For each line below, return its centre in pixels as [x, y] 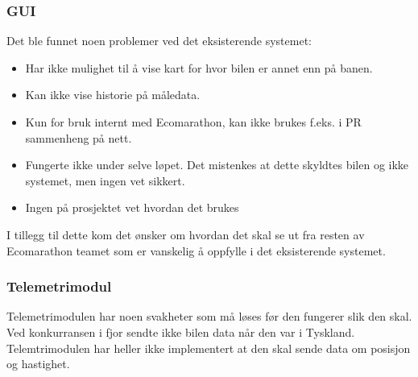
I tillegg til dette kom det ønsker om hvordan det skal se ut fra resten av [186, 234]
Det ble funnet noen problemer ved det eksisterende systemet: [159, 41]
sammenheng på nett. [79, 137]
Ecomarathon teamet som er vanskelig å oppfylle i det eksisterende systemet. [196, 250]
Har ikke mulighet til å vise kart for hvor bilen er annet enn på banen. [199, 67]
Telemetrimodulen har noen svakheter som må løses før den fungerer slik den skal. [209, 316]
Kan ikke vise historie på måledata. [113, 95]
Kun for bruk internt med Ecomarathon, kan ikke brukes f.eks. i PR [193, 122]
